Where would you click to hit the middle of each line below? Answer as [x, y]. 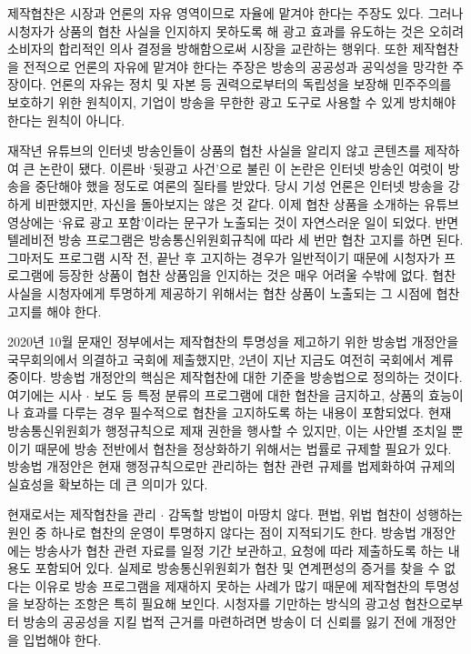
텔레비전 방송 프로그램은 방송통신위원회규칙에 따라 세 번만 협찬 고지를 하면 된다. [235, 240]
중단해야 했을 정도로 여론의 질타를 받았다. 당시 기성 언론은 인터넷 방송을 [240, 186]
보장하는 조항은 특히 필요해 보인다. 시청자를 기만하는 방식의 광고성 [212, 604]
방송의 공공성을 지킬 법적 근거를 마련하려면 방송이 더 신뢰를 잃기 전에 [220, 621]
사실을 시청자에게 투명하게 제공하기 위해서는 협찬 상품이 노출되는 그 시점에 [220, 292]
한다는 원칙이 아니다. [66, 120]
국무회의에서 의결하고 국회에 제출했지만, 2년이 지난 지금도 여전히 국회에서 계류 [230, 359]
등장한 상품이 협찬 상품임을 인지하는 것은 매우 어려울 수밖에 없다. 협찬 [257, 275]
